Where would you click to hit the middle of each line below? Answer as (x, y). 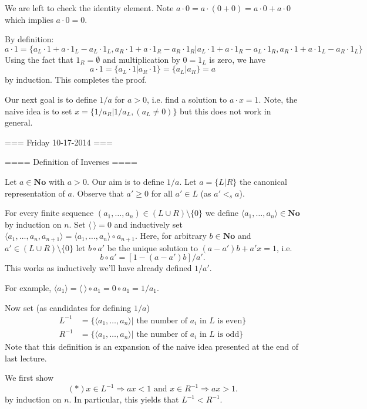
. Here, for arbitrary (171, 236)
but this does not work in (225, 111)
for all (162, 193)
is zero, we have (238, 59)
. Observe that (98, 193)
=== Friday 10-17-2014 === (59, 142)
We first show (29, 378)
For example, (28, 287)
